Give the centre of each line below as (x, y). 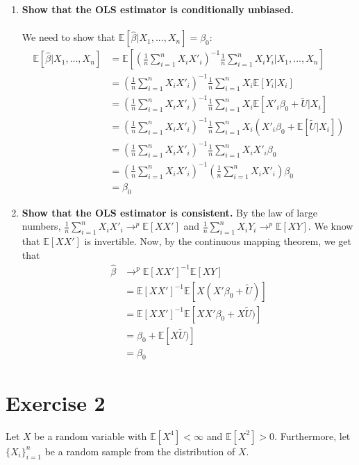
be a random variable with (91, 436)
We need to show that (69, 37)
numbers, (41, 226)
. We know (331, 226)
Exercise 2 (56, 402)
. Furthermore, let (312, 436)
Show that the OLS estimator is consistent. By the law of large (169, 212)
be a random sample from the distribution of (140, 451)
